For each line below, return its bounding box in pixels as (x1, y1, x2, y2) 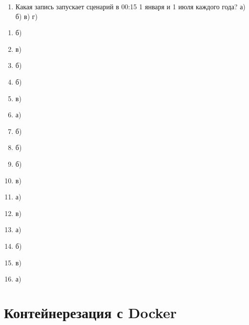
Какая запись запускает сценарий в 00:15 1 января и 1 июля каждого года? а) (15, 1, 246, 11)
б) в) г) (15, 11, 38, 21)
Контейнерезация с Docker (4, 302, 177, 322)
